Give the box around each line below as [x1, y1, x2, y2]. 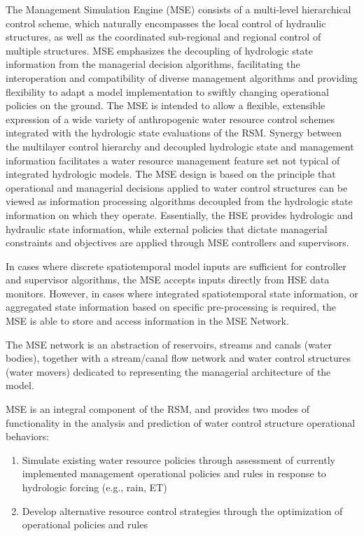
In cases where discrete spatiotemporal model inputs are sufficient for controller [6, 258, 346, 273]
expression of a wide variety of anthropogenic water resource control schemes [6, 111, 335, 126]
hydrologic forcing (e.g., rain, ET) [22, 480, 167, 494]
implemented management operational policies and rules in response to [22, 466, 326, 481]
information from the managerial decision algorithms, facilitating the [6, 57, 300, 71]
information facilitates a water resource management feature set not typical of [6, 153, 340, 167]
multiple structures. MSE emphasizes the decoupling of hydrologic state [6, 43, 313, 57]
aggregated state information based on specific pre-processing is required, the [6, 299, 337, 314]
